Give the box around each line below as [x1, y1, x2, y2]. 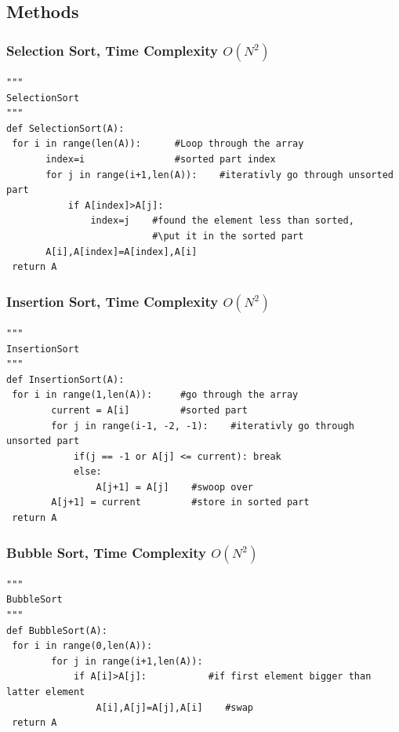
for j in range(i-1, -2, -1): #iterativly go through [51, 420, 354, 432]
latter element [6, 686, 85, 698]
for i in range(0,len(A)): [12, 640, 153, 652]
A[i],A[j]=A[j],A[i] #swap [96, 701, 253, 713]
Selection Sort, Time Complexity [6, 40, 219, 60]
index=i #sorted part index [45, 153, 276, 165]
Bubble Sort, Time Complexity [6, 542, 206, 562]
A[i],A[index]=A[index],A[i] [45, 246, 198, 257]
